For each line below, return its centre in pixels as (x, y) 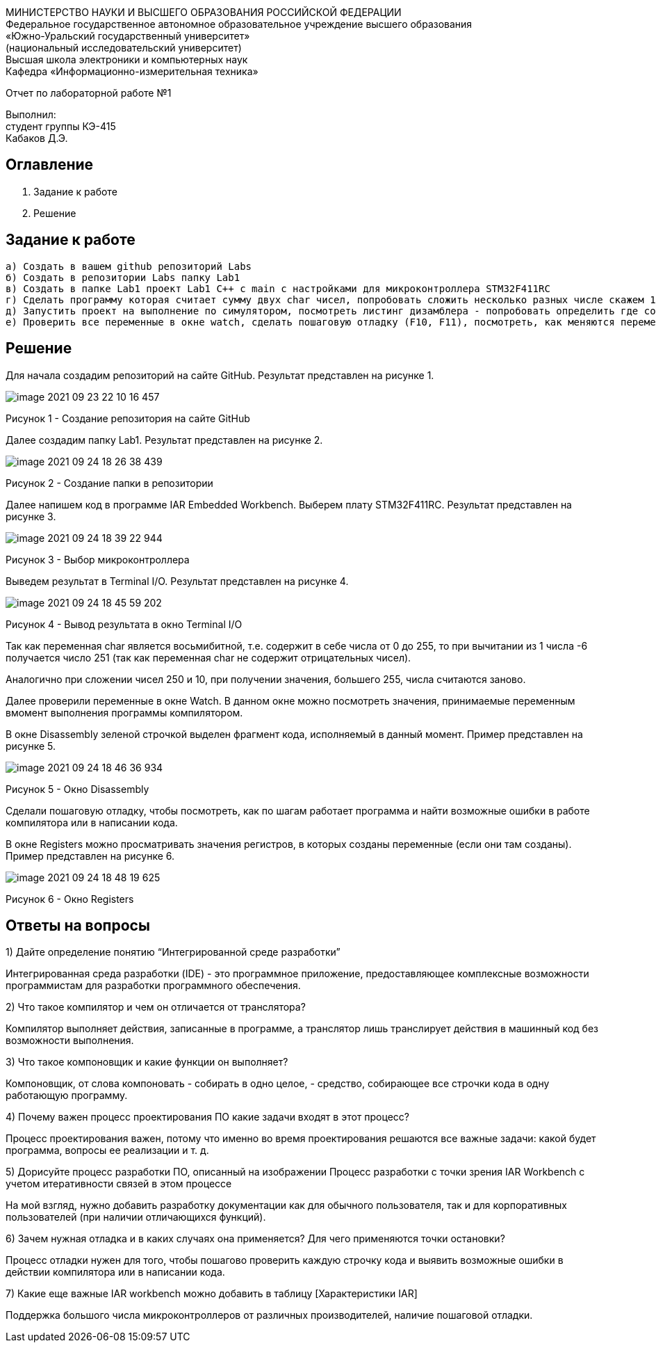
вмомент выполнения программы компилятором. (124, 712)
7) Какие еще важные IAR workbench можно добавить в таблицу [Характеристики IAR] (212, 1294)
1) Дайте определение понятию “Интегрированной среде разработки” (173, 952)
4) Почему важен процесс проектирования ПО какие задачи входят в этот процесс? (207, 1117)
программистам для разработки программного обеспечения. (153, 986)
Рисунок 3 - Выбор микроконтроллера (98, 559)
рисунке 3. (31, 516)
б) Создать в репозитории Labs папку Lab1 (123, 277)
